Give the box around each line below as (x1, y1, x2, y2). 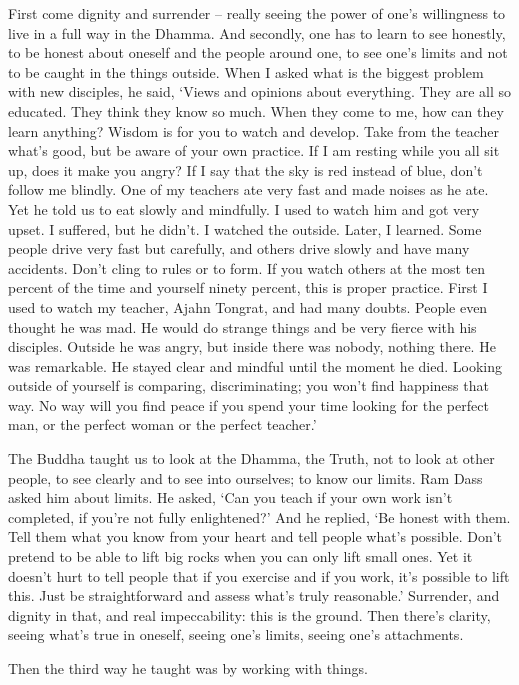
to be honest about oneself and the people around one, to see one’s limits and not (8, 42, 508, 63)
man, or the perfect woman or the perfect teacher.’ (8, 414, 317, 435)
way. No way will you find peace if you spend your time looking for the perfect (8, 394, 489, 415)
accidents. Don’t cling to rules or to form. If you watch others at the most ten (8, 257, 486, 278)
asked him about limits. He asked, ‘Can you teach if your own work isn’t (8, 487, 453, 508)
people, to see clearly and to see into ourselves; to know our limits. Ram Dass (8, 467, 483, 488)
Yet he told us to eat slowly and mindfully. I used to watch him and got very (8, 198, 480, 219)
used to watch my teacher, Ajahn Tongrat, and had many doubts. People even (8, 296, 488, 317)
